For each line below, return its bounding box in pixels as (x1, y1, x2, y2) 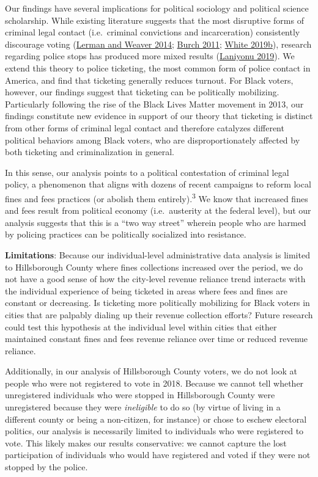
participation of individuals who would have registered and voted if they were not (5, 448, 311, 461)
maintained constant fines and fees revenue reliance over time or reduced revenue (5, 332, 308, 345)
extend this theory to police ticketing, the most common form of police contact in (5, 61, 311, 74)
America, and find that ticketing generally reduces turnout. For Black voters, (5, 73, 294, 86)
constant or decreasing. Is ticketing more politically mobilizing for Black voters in (5, 296, 310, 309)
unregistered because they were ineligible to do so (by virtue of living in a (5, 401, 281, 413)
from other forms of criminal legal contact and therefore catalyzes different (5, 121, 284, 134)
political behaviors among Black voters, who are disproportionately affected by (5, 133, 300, 146)
